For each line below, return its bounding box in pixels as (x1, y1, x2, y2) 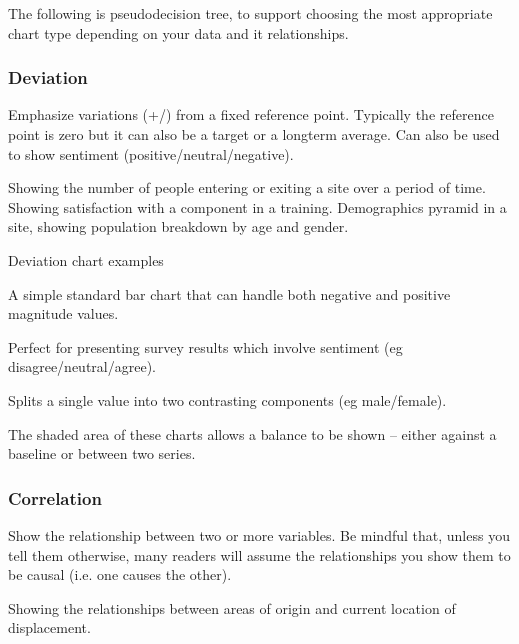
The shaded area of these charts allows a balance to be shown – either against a (8, 423, 497, 444)
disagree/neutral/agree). (8, 356, 156, 377)
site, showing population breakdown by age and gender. (8, 216, 349, 237)
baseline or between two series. (8, 443, 196, 464)
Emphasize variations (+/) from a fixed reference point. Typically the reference (8, 104, 494, 125)
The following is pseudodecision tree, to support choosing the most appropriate (8, 3, 493, 23)
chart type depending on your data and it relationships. (8, 22, 349, 43)
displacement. (8, 617, 91, 638)
